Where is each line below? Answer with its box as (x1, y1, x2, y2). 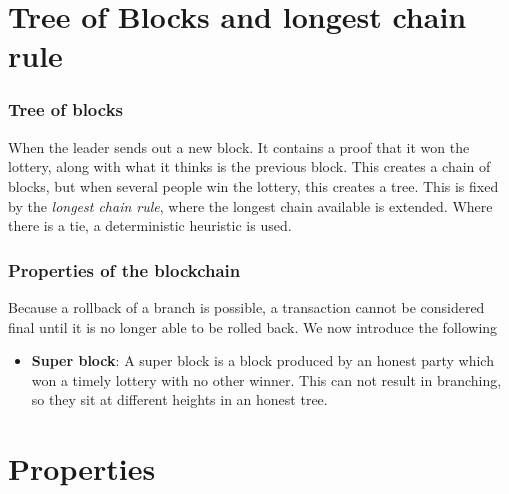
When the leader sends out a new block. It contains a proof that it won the (8, 136, 470, 157)
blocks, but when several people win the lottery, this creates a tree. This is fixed (8, 175, 499, 196)
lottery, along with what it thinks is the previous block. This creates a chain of (8, 156, 491, 177)
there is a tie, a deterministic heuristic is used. (8, 215, 292, 236)
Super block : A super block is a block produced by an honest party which (31, 350, 494, 371)
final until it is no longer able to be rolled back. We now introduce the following (8, 316, 498, 337)
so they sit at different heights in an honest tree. (31, 389, 328, 410)
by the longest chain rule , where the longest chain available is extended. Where (8, 195, 493, 216)
